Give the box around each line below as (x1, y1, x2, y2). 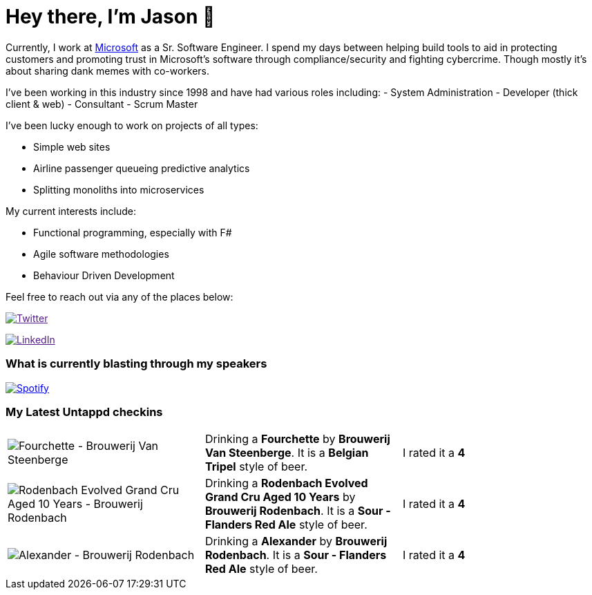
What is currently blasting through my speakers (6, 357, 267, 371)
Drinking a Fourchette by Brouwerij (204, 432, 390, 446)
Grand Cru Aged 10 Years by (204, 490, 356, 504)
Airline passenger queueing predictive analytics (33, 162, 250, 174)
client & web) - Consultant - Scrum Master (6, 97, 198, 110)
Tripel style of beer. (204, 460, 308, 474)
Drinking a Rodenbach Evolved (204, 476, 368, 491)
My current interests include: (6, 205, 136, 217)
